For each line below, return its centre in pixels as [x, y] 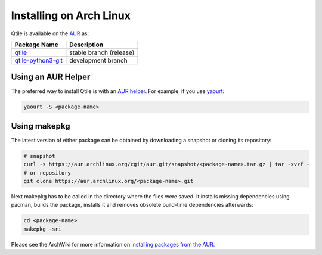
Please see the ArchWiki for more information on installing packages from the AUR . [113, 244]
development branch [98, 60]
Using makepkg [41, 126]
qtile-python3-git [38, 60]
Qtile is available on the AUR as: [50, 33]
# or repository [47, 172]
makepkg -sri [43, 229]
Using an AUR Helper [51, 77]
